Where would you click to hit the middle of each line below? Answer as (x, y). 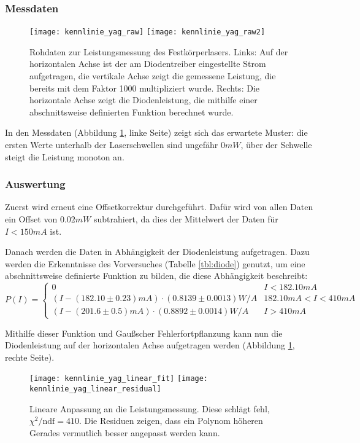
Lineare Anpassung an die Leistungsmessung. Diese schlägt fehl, (150, 408)
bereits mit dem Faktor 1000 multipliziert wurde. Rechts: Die (144, 88)
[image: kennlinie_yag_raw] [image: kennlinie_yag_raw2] (147, 32)
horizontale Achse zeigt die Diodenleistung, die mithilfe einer (144, 100)
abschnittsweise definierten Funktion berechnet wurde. (132, 112)
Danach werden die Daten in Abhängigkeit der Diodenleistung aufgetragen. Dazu (157, 252)
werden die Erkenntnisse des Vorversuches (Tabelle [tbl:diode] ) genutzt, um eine (155, 263)
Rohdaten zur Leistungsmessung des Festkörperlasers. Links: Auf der (159, 51)
